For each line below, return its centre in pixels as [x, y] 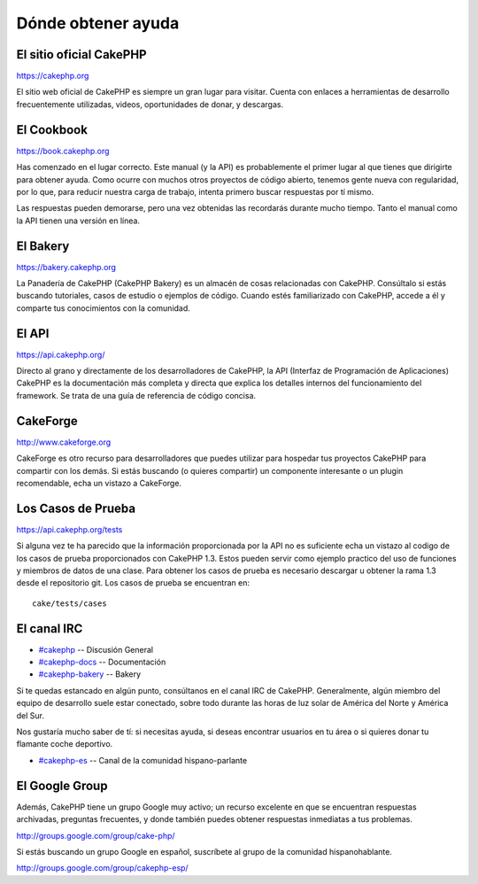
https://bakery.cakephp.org [66, 267]
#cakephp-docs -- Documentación [102, 662]
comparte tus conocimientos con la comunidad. [103, 308]
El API [33, 333]
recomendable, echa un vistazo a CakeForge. [99, 483]
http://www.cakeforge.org [64, 442]
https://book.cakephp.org [63, 151]
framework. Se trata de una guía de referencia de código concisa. [136, 395]
